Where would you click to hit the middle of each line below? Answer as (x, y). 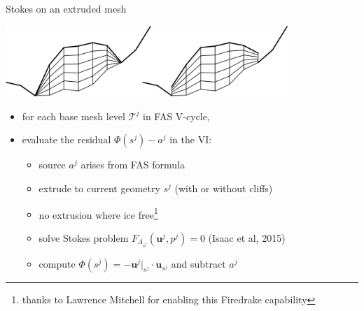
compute (57, 263)
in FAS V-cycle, (176, 116)
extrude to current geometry (99, 188)
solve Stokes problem (84, 237)
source (52, 165)
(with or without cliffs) (224, 188)
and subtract (198, 263)
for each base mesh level (73, 116)
